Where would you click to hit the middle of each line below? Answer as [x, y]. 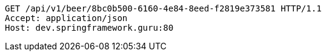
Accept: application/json [66, 18]
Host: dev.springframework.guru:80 [89, 28]
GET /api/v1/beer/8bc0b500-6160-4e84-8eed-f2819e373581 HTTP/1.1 [163, 8]
